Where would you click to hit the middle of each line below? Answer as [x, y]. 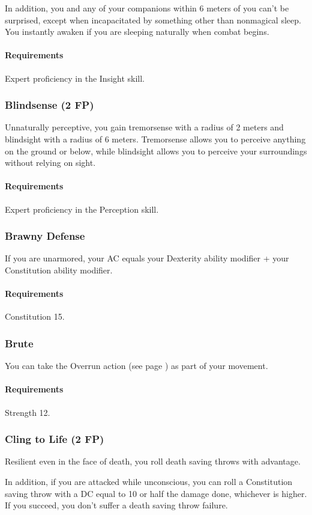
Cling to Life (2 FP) [55, 439]
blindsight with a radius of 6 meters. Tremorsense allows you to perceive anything [155, 139]
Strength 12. [28, 412]
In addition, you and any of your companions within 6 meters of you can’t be [147, 8]
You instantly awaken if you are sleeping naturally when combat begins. [137, 32]
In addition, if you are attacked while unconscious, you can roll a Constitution [149, 481]
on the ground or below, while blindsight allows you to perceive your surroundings [156, 151]
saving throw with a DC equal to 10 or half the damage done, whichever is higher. [156, 493]
